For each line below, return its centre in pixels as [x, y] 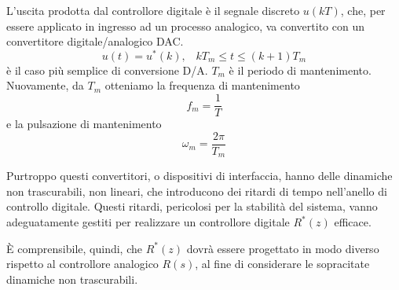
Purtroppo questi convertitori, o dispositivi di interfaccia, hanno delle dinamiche [199, 176]
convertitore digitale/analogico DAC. [95, 41]
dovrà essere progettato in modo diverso [283, 248]
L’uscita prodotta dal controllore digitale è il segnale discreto [153, 10]
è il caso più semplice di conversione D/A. [107, 70]
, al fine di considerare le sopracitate [282, 264]
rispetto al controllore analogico [82, 264]
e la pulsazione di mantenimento [84, 124]
